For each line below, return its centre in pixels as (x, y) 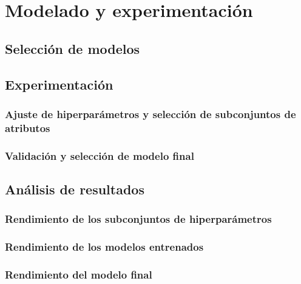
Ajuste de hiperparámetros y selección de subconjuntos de (150, 114)
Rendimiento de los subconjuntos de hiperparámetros (138, 219)
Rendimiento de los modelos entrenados (104, 247)
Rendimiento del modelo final (79, 274)
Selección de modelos (73, 48)
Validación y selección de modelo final (100, 155)
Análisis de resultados (75, 189)
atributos (28, 127)
